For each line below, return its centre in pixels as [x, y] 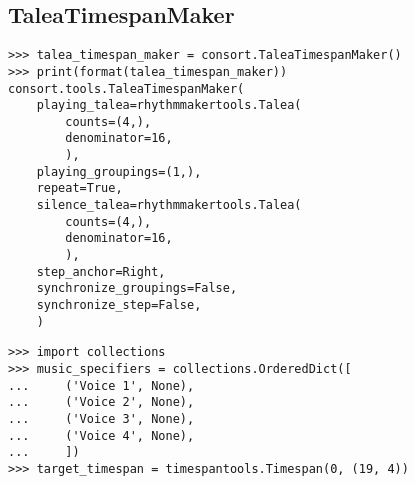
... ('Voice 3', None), [101, 418]
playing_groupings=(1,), [119, 171]
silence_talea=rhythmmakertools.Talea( [169, 205]
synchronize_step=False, [119, 305]
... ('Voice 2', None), [101, 402]
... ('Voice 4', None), [101, 435]
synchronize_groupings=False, [137, 288]
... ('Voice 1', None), [101, 385]
